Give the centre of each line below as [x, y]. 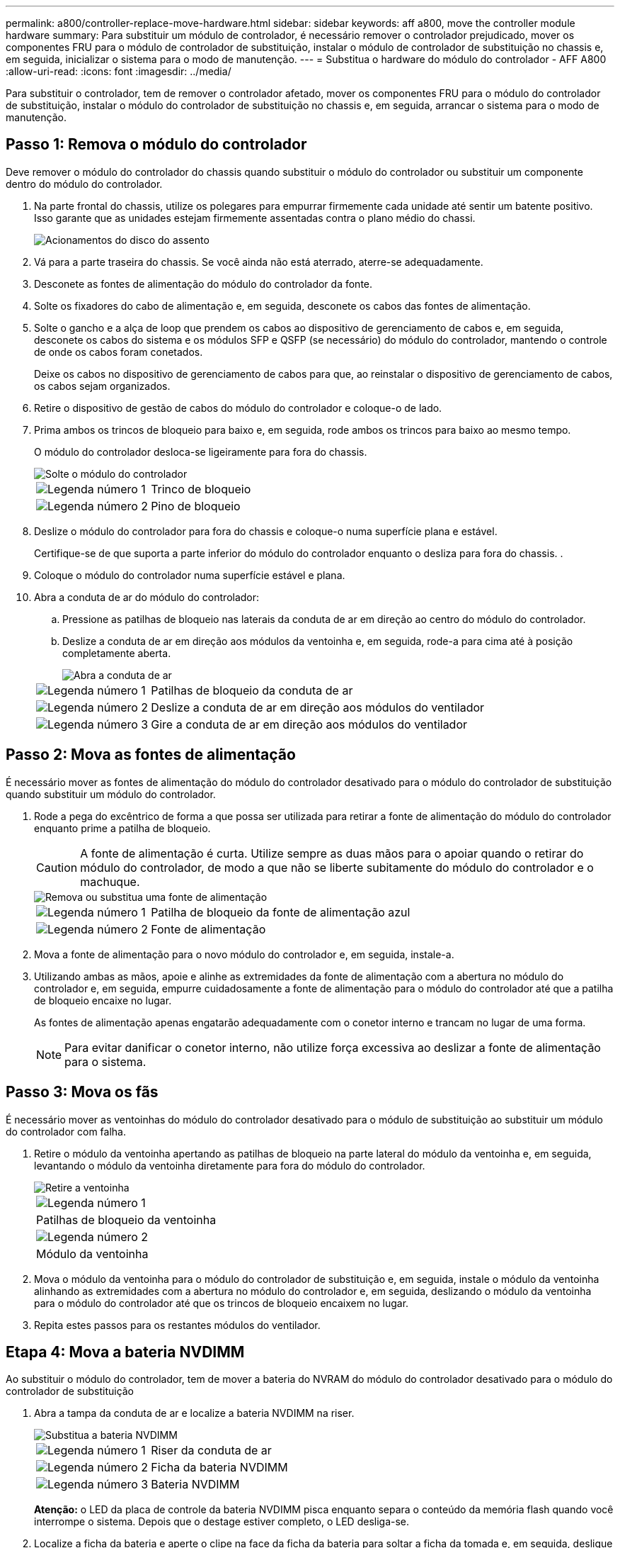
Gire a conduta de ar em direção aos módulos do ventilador [309, 724]
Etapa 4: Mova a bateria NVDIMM [125, 1352]
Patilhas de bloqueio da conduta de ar [252, 690]
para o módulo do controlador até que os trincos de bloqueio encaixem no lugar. [222, 1303]
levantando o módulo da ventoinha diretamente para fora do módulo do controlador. [230, 1165]
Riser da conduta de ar [211, 1451]
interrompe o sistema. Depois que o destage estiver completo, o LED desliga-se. [222, 1522]
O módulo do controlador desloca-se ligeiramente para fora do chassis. [201, 451]
